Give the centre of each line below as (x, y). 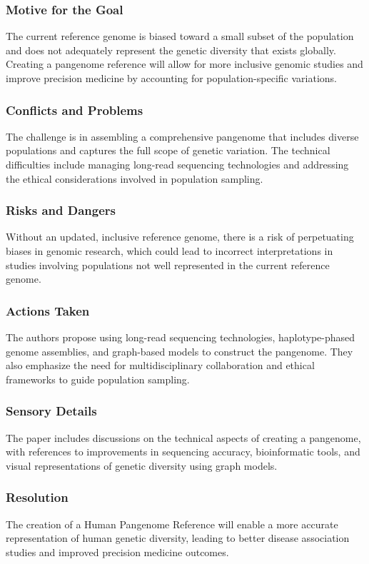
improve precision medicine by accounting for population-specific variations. (171, 78)
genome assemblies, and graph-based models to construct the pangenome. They (180, 351)
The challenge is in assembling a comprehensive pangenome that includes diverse (182, 136)
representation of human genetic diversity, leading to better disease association (178, 538)
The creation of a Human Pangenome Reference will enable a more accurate (172, 524)
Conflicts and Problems (75, 110)
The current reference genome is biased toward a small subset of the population (180, 36)
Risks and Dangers (61, 210)
